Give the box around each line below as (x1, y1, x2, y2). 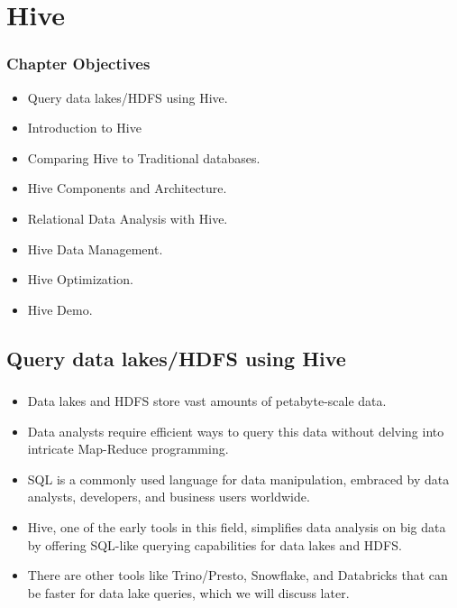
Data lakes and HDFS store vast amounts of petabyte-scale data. (27, 392, 387, 410)
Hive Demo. (27, 299, 93, 318)
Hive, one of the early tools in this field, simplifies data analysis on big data (27, 518, 446, 537)
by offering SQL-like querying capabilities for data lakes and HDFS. (27, 535, 402, 554)
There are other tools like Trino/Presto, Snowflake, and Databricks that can (27, 566, 448, 585)
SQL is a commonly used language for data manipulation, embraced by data (27, 469, 450, 488)
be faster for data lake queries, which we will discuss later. (27, 583, 350, 602)
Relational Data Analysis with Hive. (27, 208, 228, 227)
